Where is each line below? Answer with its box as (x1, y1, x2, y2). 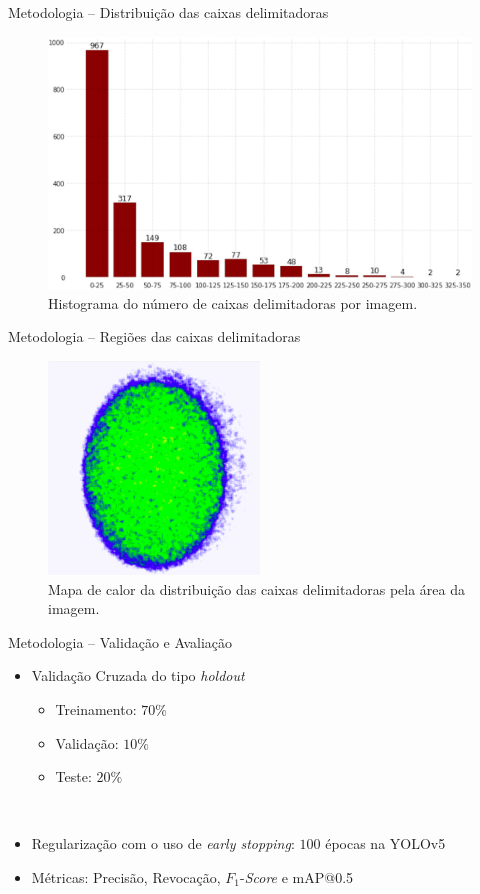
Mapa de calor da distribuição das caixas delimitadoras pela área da (48, 578, 465, 599)
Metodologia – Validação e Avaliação (8, 631, 232, 652)
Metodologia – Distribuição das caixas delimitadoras (8, 2, 329, 22)
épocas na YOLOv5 (325, 833, 446, 854)
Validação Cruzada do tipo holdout (31, 665, 245, 686)
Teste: (55, 766, 92, 787)
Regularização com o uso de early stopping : (31, 833, 295, 854)
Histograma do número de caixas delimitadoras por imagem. (48, 292, 418, 313)
